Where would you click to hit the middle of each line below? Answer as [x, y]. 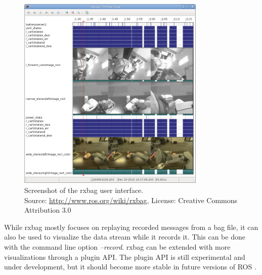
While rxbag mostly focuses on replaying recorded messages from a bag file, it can [131, 227]
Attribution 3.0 [48, 210]
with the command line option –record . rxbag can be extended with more [117, 246]
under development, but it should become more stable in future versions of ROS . [130, 267]
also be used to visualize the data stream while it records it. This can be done [125, 237]
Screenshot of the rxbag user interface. [84, 190]
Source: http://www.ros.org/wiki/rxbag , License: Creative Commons [131, 200]
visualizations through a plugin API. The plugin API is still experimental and [125, 257]
